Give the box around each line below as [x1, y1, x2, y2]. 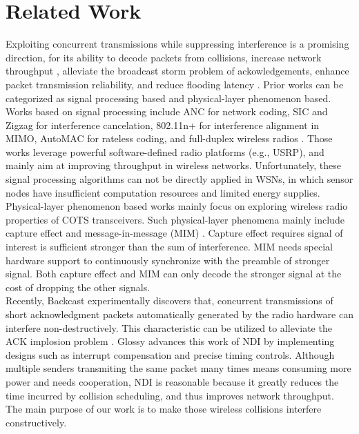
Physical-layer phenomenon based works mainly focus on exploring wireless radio [6, 199, 348, 213]
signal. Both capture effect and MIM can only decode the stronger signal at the [6, 266, 342, 281]
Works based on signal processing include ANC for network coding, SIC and [6, 104, 328, 119]
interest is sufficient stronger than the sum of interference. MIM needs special [6, 239, 333, 254]
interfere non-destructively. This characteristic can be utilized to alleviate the [6, 320, 332, 335]
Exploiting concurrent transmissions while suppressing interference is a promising [6, 37, 349, 51]
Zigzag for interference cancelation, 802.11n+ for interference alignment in [6, 117, 320, 132]
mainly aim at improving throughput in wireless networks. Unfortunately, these [6, 158, 341, 172]
